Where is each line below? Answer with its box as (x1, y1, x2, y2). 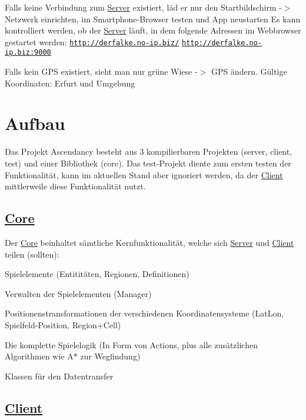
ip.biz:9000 (5, 48, 51, 57)
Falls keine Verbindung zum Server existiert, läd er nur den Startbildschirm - (5, 1, 282, 13)
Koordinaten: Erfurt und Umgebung (5, 76, 135, 89)
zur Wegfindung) (80, 350, 141, 362)
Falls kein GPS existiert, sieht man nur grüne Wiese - (5, 65, 198, 78)
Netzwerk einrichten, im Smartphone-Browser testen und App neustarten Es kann (5, 12, 301, 25)
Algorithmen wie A (5, 350, 74, 362)
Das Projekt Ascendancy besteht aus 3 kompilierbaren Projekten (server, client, (5, 145, 292, 158)
